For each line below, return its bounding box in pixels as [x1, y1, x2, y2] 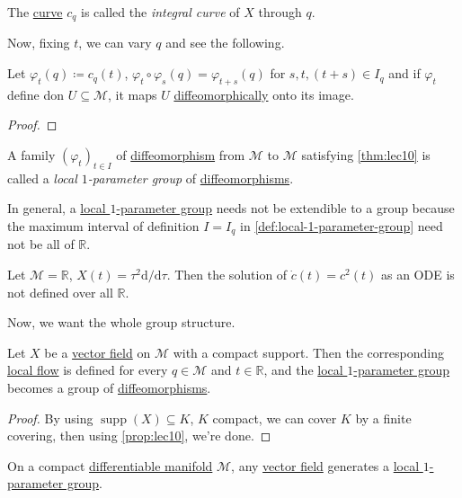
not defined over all [7, 282, 113, 301]
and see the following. [165, 33, 285, 52]
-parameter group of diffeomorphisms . [87, 168, 294, 187]
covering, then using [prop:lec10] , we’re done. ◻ [7, 426, 271, 445]
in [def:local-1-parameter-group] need [240, 217, 443, 236]
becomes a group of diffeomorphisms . [7, 378, 211, 397]
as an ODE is [380, 265, 455, 284]
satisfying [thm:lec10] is [301, 146, 431, 165]
